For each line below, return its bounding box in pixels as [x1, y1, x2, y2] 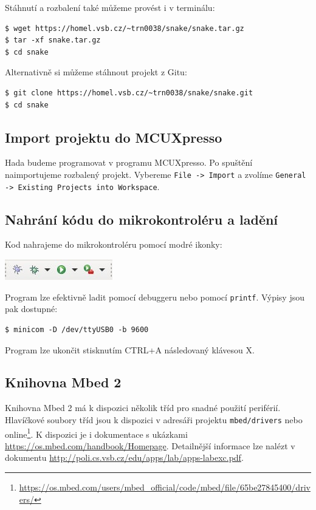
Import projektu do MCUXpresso [5, 127, 222, 146]
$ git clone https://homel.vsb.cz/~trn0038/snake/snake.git [5, 88, 253, 97]
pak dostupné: [5, 302, 58, 315]
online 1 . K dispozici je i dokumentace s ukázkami [5, 426, 188, 440]
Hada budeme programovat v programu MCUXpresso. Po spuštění [5, 156, 253, 169]
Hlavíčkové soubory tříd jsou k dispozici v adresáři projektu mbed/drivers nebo [5, 413, 303, 426]
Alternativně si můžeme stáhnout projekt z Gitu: [5, 66, 187, 78]
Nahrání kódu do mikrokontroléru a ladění [5, 209, 278, 228]
